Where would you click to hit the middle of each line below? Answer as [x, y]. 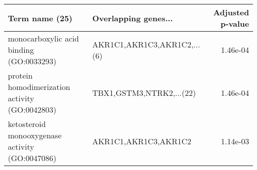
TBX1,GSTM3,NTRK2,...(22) [144, 92]
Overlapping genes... [132, 18]
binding [21, 50]
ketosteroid [27, 124]
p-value [235, 23]
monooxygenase [35, 135]
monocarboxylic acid [43, 38]
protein [20, 75]
